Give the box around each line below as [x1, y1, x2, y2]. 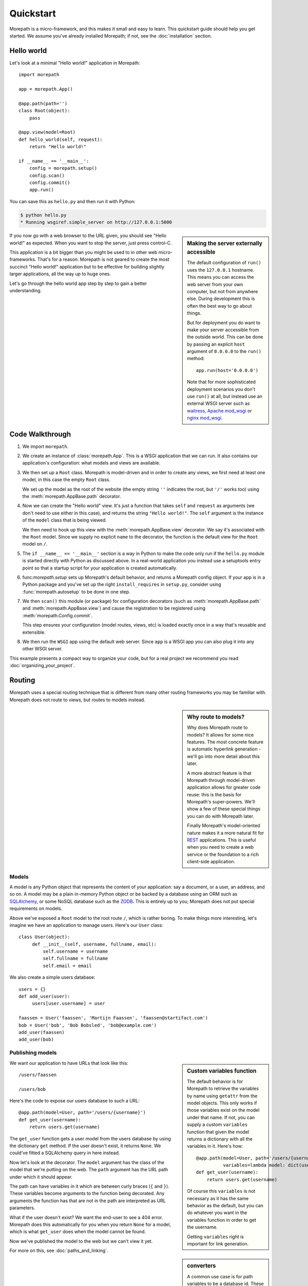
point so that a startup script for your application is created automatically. [22, 565, 178, 571]
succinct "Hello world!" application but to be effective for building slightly [9, 263, 164, 270]
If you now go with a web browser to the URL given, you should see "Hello [9, 233, 167, 239]
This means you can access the [187, 274, 254, 280]
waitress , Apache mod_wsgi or [187, 407, 252, 414]
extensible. [22, 629, 46, 635]
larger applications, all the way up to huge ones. [9, 271, 111, 277]
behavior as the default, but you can [187, 1203, 264, 1209]
